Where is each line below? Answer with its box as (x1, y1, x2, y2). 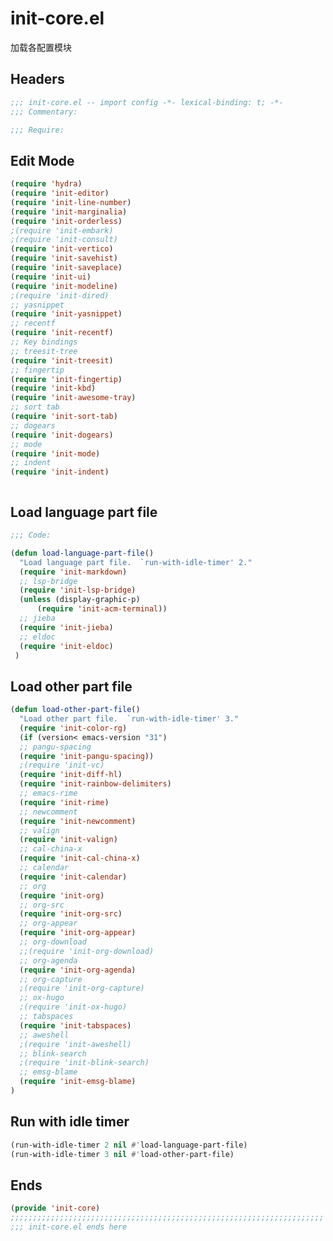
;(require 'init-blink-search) (19, 1058, 150, 1068)
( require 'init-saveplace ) (10, 263, 123, 273)
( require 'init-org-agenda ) (19, 965, 137, 975)
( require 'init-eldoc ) (19, 641, 114, 651)
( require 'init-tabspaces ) (19, 1020, 132, 1031)
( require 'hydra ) (10, 179, 83, 189)
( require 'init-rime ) (19, 797, 110, 807)
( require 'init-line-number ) (10, 197, 132, 207)
